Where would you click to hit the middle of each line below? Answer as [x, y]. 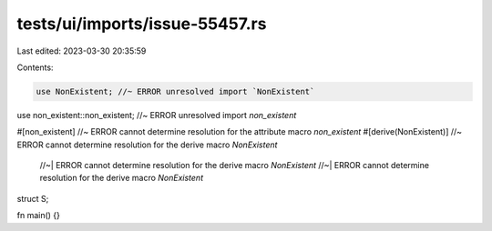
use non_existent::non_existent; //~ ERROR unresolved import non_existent [157, 115]
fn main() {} [39, 216]
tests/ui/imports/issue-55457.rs [142, 24]
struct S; [33, 198]
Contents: [35, 67]
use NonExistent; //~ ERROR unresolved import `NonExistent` [175, 91]
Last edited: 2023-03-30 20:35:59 [82, 51]
